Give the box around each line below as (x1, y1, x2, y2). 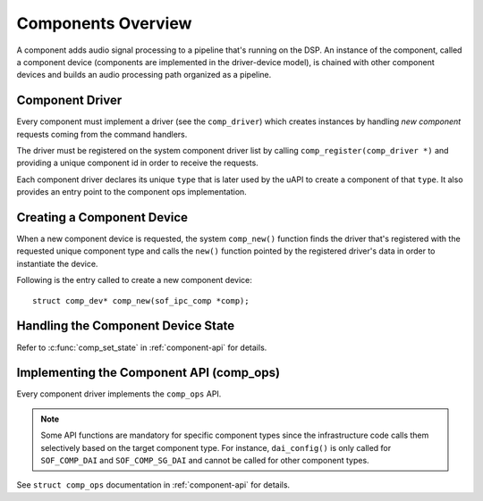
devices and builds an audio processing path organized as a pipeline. (16, 70, 272, 80)
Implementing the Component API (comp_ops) (16, 365, 281, 380)
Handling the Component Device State (16, 318, 235, 334)
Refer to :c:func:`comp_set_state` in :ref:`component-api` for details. (16, 342, 267, 353)
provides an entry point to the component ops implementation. (16, 187, 248, 197)
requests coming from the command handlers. (16, 129, 188, 139)
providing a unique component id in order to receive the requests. (16, 157, 258, 169)
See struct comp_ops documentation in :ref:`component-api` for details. (16, 480, 291, 490)
